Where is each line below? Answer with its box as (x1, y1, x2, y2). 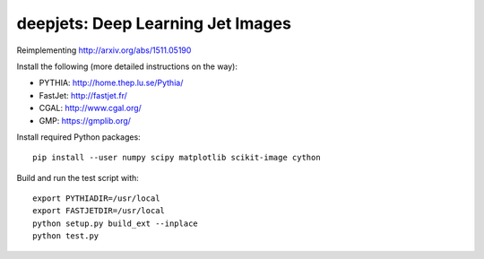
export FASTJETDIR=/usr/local (32, 206, 166, 216)
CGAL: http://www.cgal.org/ (39, 103, 143, 114)
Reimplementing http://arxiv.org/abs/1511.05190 (16, 45, 192, 56)
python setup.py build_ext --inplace (32, 218, 199, 229)
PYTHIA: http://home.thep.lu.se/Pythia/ (39, 77, 184, 89)
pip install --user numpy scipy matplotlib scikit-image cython (32, 152, 322, 163)
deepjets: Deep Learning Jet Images (16, 13, 291, 33)
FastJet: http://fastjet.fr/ (39, 90, 127, 100)
